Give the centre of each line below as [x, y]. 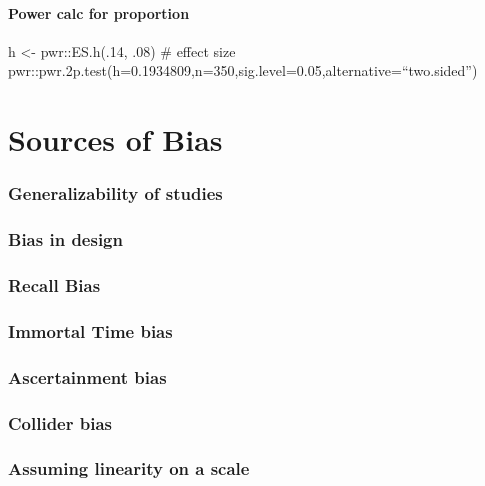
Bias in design [65, 239]
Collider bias [60, 422]
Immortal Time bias [90, 330]
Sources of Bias [115, 139]
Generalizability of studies [115, 193]
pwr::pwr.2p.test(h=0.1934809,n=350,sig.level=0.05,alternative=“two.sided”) [243, 70]
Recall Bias [54, 284]
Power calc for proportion [99, 12]
